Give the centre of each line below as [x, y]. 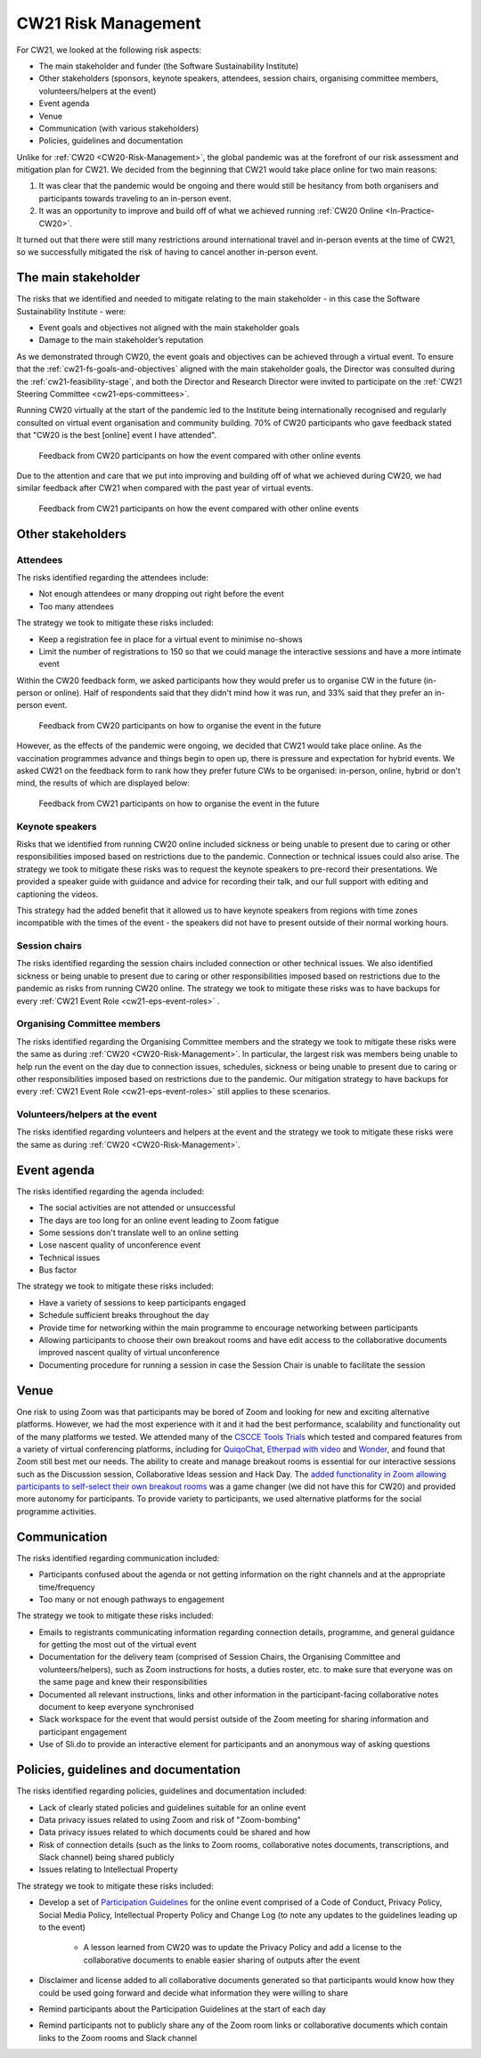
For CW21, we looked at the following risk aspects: [109, 50]
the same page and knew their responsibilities [123, 1682]
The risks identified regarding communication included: [118, 1558]
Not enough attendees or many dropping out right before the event [161, 594]
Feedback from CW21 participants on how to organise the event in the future [179, 803]
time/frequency [67, 1587]
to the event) [62, 1927]
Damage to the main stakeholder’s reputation [121, 340]
